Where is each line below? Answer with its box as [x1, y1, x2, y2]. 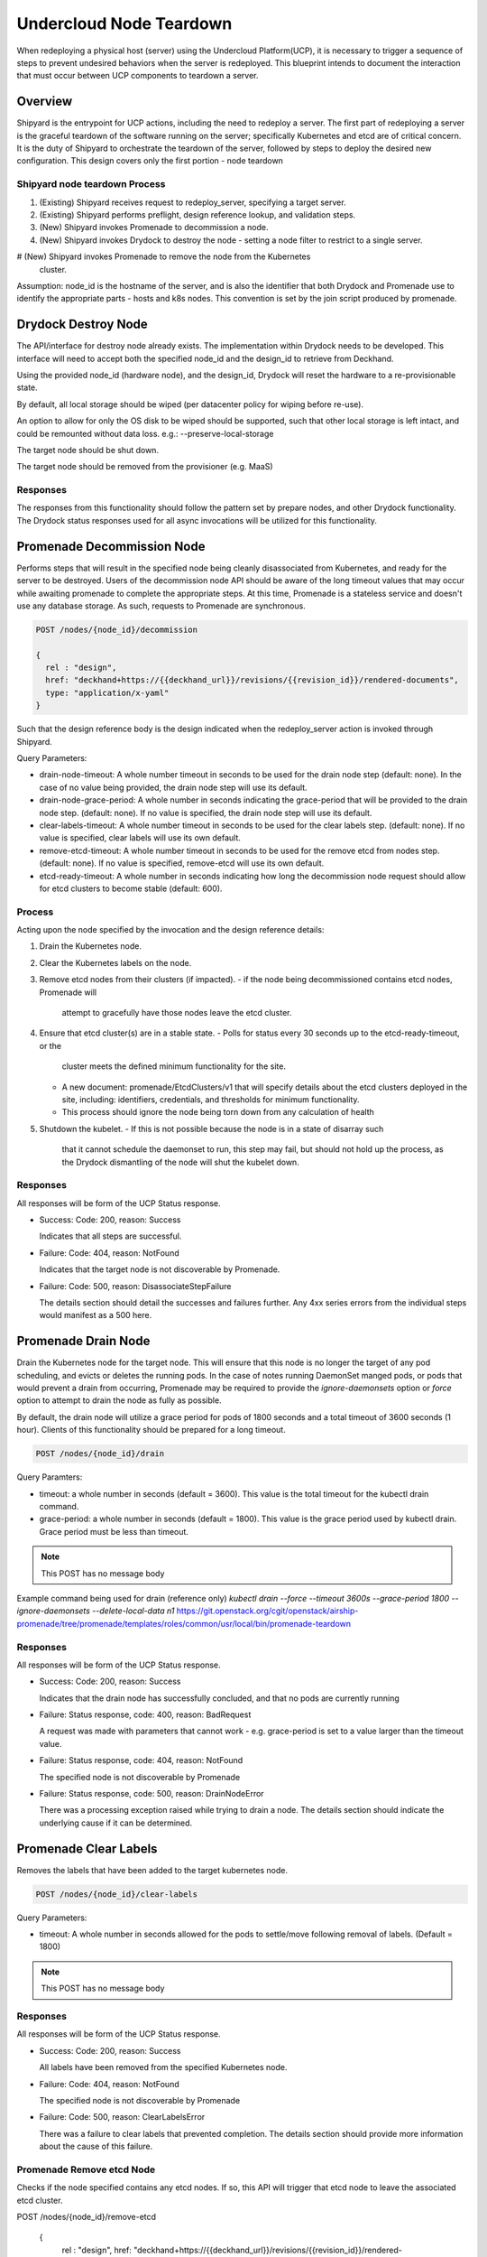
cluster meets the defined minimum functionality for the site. [61, 1061, 286, 1072]
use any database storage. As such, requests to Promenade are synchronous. [16, 600, 306, 611]
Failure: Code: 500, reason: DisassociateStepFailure [39, 1280, 232, 1291]
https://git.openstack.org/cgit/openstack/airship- [176, 1605, 359, 1616]
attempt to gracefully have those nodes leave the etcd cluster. [61, 1008, 292, 1018]
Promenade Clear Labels [16, 1841, 158, 1856]
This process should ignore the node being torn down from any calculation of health [61, 1107, 374, 1118]
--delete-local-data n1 [91, 1605, 175, 1616]
